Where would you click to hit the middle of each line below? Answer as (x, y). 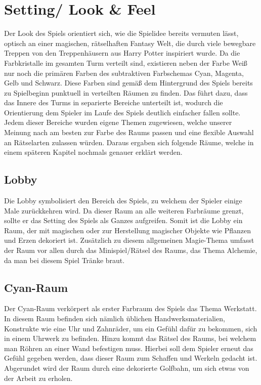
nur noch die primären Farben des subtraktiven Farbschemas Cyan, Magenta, (124, 73)
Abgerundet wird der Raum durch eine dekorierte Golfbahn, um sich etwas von (127, 368)
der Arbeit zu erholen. (38, 378)
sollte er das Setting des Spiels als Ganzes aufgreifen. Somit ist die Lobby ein (123, 220)
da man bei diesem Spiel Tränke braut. (64, 260)
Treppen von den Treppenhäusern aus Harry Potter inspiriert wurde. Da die (122, 53)
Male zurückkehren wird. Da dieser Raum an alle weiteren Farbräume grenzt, (124, 210)
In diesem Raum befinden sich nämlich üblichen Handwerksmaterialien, (115, 318)
